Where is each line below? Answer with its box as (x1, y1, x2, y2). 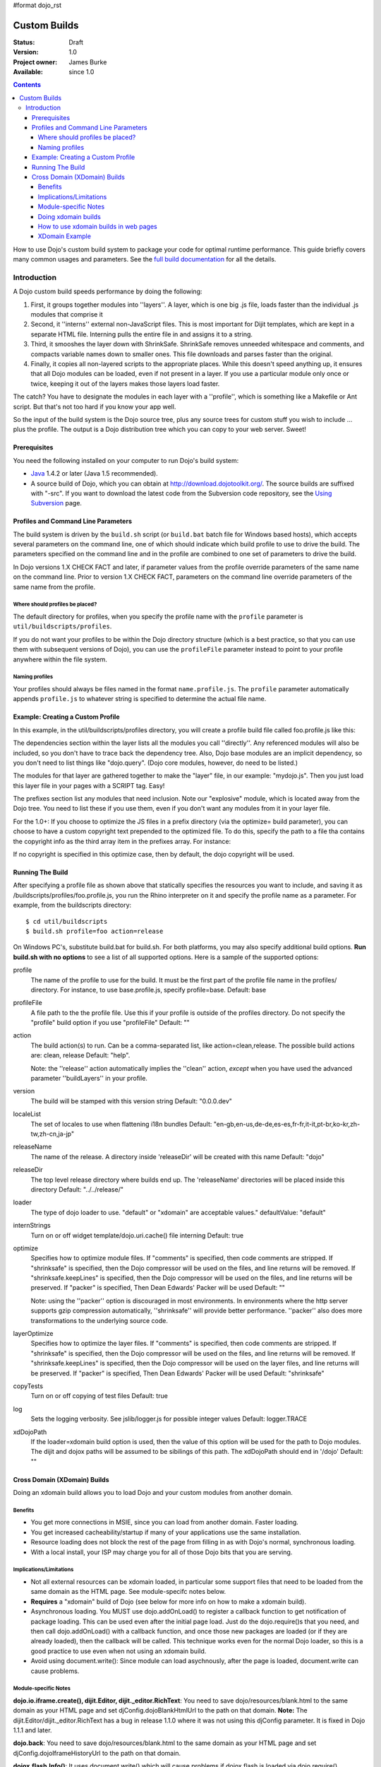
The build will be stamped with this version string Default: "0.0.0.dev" (30, 1096, 233, 1105)
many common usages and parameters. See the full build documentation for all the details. (13, 255, 277, 264)
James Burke (68, 57, 107, 66)
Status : (13, 37, 35, 46)
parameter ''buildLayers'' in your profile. (30, 1074, 148, 1083)
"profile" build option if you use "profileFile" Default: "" (30, 1018, 190, 1027)
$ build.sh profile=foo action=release (25, 927, 164, 935)
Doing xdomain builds (37, 212, 102, 221)
